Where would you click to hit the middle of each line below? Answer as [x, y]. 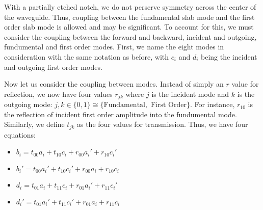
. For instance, [212, 104]
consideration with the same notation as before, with [87, 56]
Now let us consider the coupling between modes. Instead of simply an [114, 84]
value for [245, 84]
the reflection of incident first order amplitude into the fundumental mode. [121, 114]
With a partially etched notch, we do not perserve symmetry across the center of [130, 7]
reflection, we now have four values [58, 94]
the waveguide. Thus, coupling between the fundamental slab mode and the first [129, 17]
